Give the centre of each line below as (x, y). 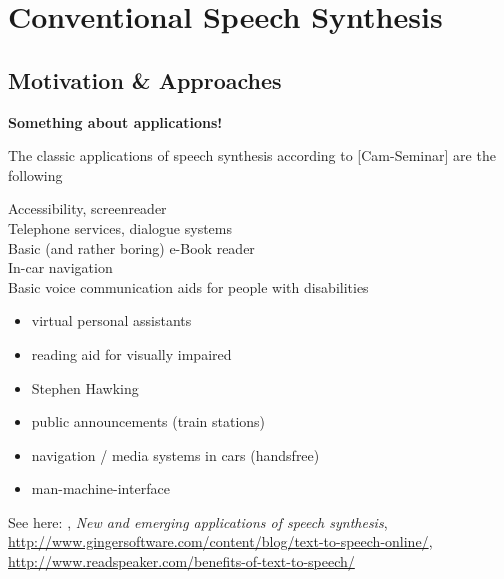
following (35, 174)
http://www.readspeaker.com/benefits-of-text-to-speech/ (181, 561)
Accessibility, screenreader (87, 208)
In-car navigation (60, 267)
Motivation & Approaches (145, 79)
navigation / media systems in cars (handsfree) (175, 454)
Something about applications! (115, 121)
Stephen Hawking (85, 387)
